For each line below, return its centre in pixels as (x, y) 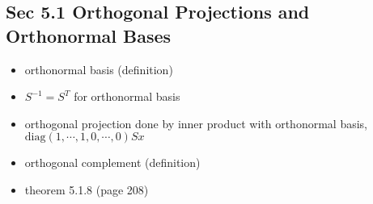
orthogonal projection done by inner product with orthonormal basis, (196, 123)
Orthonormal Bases (89, 35)
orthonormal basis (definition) (99, 69)
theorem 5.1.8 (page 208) (87, 189)
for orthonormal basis (127, 96)
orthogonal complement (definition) (112, 162)
